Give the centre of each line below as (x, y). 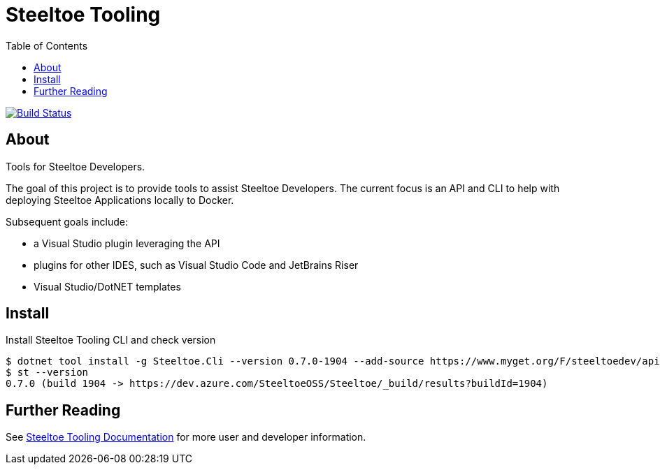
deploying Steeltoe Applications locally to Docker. (120, 200)
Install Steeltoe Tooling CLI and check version (111, 340)
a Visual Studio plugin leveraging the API (127, 243)
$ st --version (47, 373)
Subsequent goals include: (67, 221)
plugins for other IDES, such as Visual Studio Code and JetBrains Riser (196, 265)
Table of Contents (47, 45)
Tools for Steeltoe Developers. (76, 166)
